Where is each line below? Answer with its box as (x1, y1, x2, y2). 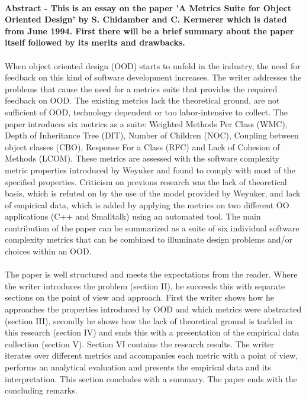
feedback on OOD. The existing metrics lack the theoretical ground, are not (5, 94, 280, 107)
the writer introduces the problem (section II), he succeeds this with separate (5, 279, 285, 292)
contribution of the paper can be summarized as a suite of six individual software (5, 221, 299, 234)
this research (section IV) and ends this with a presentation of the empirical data (5, 326, 299, 338)
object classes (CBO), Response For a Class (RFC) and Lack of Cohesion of (5, 140, 280, 153)
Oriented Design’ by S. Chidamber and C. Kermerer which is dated (5, 13, 287, 25)
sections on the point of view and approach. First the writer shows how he (5, 291, 274, 304)
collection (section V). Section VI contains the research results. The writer (5, 337, 275, 350)
